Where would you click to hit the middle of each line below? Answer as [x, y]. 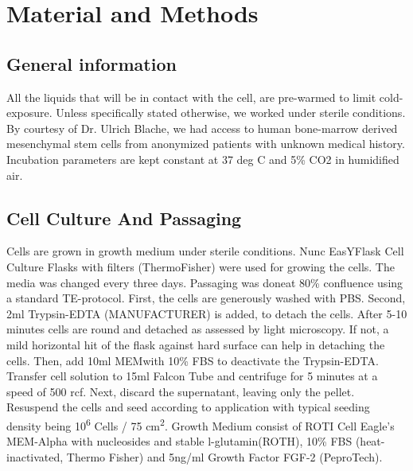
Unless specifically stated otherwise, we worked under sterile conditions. [231, 113]
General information [92, 63]
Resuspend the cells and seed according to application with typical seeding [188, 407]
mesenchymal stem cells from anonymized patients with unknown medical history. [206, 144]
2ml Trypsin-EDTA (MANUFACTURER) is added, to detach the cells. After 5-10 [207, 313]
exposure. [29, 113]
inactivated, [35, 456]
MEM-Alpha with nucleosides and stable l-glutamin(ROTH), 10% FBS [179, 441]
